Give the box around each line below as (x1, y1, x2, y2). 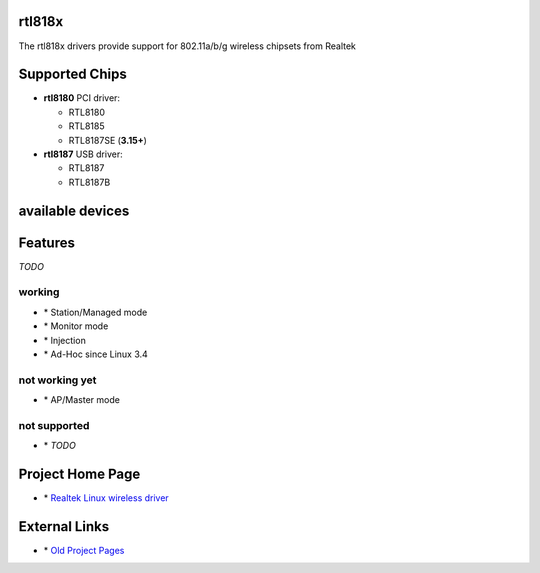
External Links (18, 518, 110, 535)
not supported (18, 418, 90, 432)
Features (18, 234, 75, 251)
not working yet (18, 373, 97, 387)
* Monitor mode (43, 320, 109, 332)
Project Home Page (18, 466, 141, 483)
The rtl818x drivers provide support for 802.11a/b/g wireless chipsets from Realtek (18, 40, 357, 52)
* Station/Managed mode (43, 306, 148, 318)
